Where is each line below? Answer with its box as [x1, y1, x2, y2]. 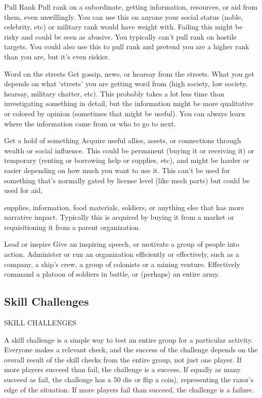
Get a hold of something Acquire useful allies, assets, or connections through [4, 135, 241, 146]
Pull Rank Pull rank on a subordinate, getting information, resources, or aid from [4, 2, 257, 12]
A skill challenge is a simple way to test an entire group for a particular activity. [4, 334, 253, 345]
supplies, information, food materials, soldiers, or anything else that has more [4, 202, 244, 212]
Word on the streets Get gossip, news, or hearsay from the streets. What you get [4, 68, 254, 79]
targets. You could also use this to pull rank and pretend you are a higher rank [4, 41, 249, 52]
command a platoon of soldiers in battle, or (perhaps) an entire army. [4, 269, 220, 279]
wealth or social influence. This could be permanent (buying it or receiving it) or [4, 145, 254, 155]
